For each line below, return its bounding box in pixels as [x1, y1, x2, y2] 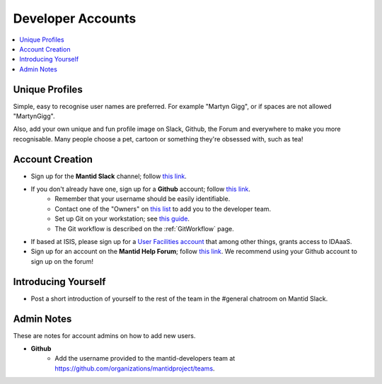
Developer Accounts [13, 11, 137, 26]
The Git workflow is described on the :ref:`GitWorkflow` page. [54, 224, 234, 233]
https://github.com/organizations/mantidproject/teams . [54, 364, 215, 373]
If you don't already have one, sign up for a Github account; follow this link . [30, 185, 250, 194]
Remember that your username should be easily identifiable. [54, 194, 231, 203]
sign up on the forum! [30, 257, 93, 265]
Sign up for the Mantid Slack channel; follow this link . [30, 172, 187, 180]
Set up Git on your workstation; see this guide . [54, 214, 190, 223]
